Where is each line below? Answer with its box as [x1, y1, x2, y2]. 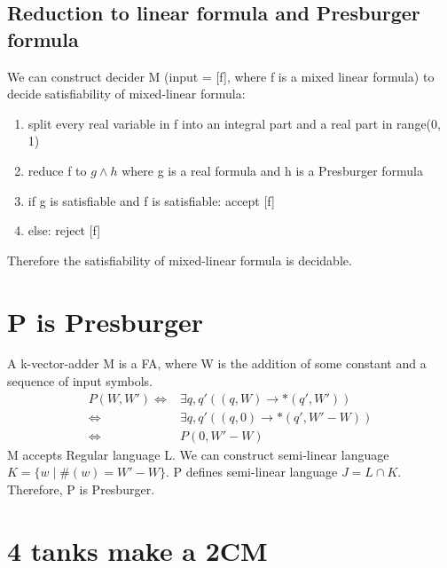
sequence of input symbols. [7, 372, 153, 390]
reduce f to [27, 161, 87, 179]
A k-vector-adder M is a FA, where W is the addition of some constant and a [7, 354, 427, 373]
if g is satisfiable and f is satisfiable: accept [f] [27, 191, 275, 209]
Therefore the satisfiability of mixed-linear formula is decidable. [7, 250, 352, 269]
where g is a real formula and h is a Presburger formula [122, 161, 424, 179]
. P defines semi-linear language [165, 462, 338, 481]
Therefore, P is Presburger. [7, 479, 155, 498]
